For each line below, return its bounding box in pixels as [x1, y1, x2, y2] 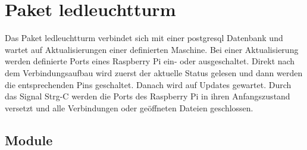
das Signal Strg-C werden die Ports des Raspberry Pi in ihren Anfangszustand [5, 90, 290, 102]
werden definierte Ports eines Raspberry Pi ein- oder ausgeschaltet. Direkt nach [5, 55, 295, 67]
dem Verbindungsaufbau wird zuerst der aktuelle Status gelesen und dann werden [5, 66, 303, 79]
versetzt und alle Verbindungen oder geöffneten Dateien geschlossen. [5, 101, 253, 114]
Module [5, 130, 53, 149]
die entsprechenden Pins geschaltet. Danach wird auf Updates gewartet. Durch [5, 78, 292, 90]
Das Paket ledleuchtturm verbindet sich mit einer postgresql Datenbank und [5, 32, 283, 44]
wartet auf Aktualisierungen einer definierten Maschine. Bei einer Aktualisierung [5, 43, 299, 55]
